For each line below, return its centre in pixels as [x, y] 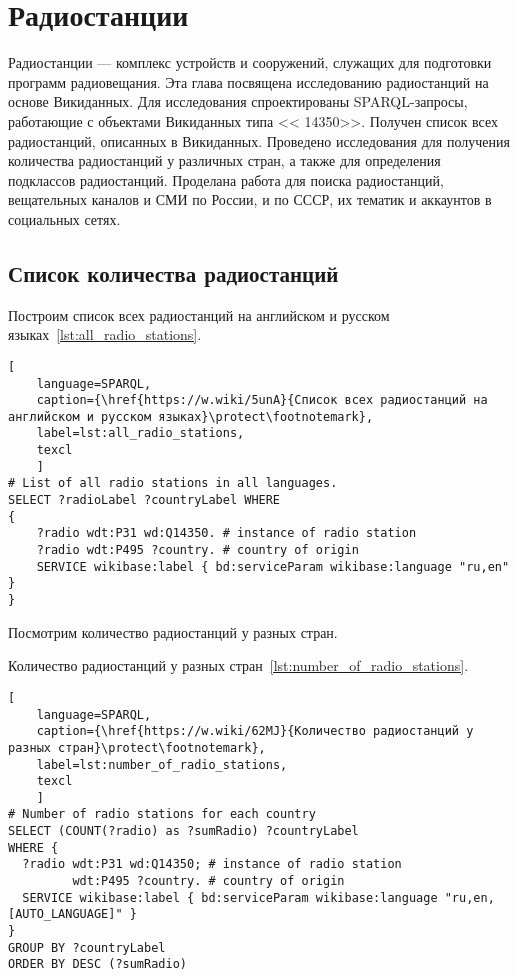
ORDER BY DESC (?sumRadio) [97, 964]
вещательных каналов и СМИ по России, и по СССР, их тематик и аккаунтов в [250, 199]
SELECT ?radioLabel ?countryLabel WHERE [144, 500]
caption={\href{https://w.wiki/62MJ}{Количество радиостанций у [255, 731]
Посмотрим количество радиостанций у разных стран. [173, 631]
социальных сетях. [64, 218]
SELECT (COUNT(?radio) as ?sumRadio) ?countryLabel [183, 831]
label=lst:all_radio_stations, [140, 433]
